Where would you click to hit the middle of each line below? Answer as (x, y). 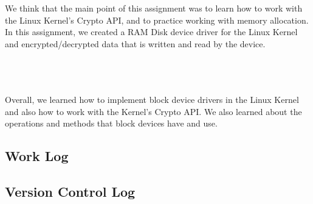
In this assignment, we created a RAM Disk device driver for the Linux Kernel (151, 32)
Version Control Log (70, 192)
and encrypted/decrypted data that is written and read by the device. (135, 43)
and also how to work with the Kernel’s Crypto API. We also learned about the (153, 111)
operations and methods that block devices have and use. (111, 123)
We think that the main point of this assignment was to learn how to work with (154, 8)
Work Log (37, 156)
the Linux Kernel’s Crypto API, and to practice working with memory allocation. (157, 20)
